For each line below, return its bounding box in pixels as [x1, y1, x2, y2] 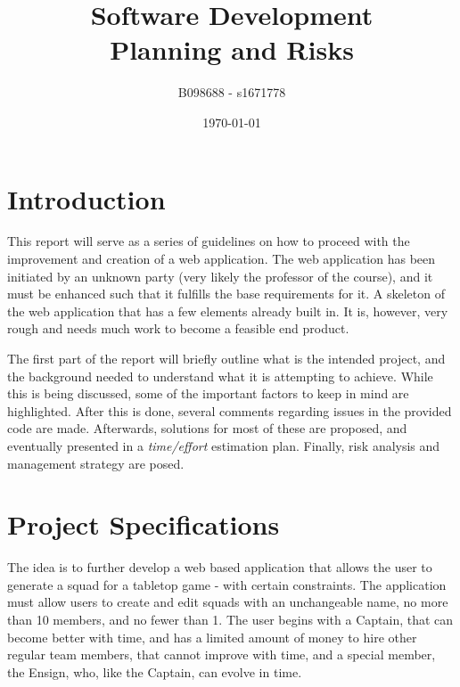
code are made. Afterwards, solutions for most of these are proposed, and [7, 419, 407, 438]
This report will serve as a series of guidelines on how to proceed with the [7, 232, 410, 250]
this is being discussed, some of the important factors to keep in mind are [7, 384, 409, 403]
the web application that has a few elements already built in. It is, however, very [7, 301, 448, 320]
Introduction [7, 180, 166, 217]
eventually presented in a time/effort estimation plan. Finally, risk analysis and [7, 436, 440, 454]
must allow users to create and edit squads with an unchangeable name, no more [7, 593, 448, 611]
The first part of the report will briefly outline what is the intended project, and [7, 349, 446, 367]
